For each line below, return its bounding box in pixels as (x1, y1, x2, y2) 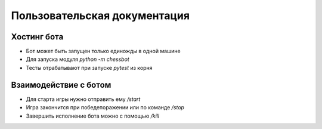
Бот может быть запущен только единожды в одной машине (26, 48, 181, 55)
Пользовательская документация (11, 9, 190, 22)
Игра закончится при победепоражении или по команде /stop (26, 104, 185, 111)
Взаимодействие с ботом (11, 79, 112, 90)
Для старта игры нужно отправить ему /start (26, 96, 141, 103)
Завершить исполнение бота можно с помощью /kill (26, 112, 160, 119)
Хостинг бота (11, 32, 64, 42)
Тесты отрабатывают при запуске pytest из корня (26, 64, 153, 71)
